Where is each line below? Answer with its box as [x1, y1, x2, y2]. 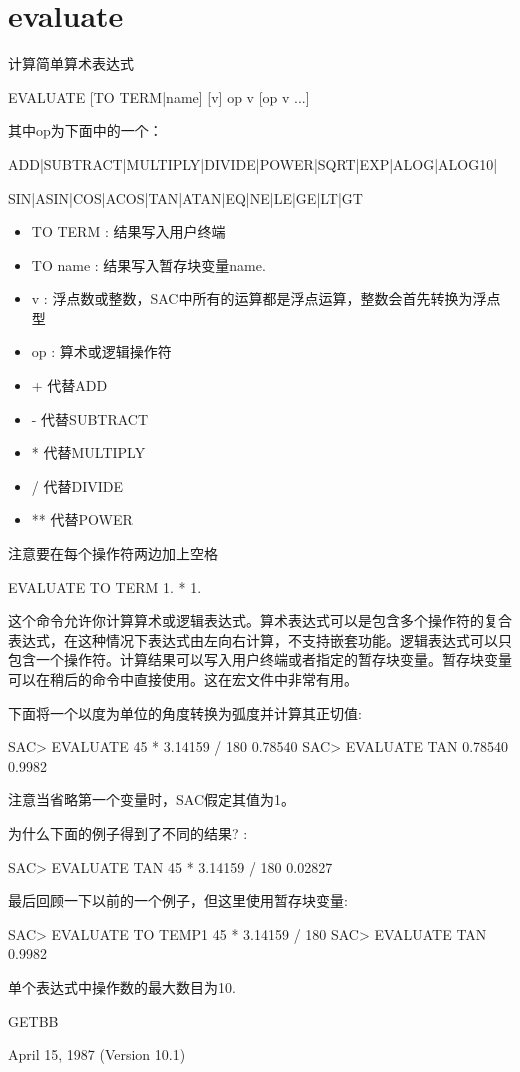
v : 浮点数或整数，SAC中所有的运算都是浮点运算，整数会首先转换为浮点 [31, 288, 501, 309]
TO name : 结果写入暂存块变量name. [31, 254, 266, 275]
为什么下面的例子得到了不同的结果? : [8, 822, 248, 843]
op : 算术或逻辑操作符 [31, 341, 172, 362]
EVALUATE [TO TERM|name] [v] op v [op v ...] [8, 86, 310, 107]
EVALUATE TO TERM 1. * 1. [8, 576, 202, 597]
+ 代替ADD [31, 375, 108, 396]
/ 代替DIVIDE [31, 475, 123, 496]
